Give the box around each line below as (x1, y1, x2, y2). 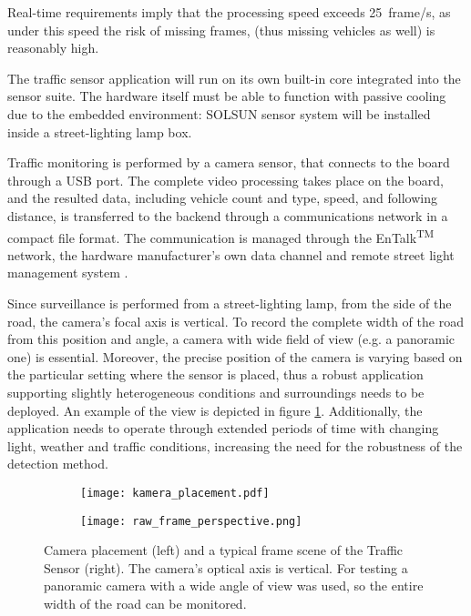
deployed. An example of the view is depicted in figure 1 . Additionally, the (7, 400, 423, 419)
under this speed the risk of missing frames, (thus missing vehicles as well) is (7, 20, 435, 39)
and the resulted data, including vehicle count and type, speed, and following (7, 188, 437, 207)
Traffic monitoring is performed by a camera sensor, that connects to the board (7, 153, 450, 172)
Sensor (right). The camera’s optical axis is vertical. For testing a (44, 558, 408, 577)
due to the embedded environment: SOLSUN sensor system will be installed (7, 104, 431, 123)
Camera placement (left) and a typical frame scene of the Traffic (44, 540, 404, 560)
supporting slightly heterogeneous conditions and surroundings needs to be (7, 382, 425, 401)
